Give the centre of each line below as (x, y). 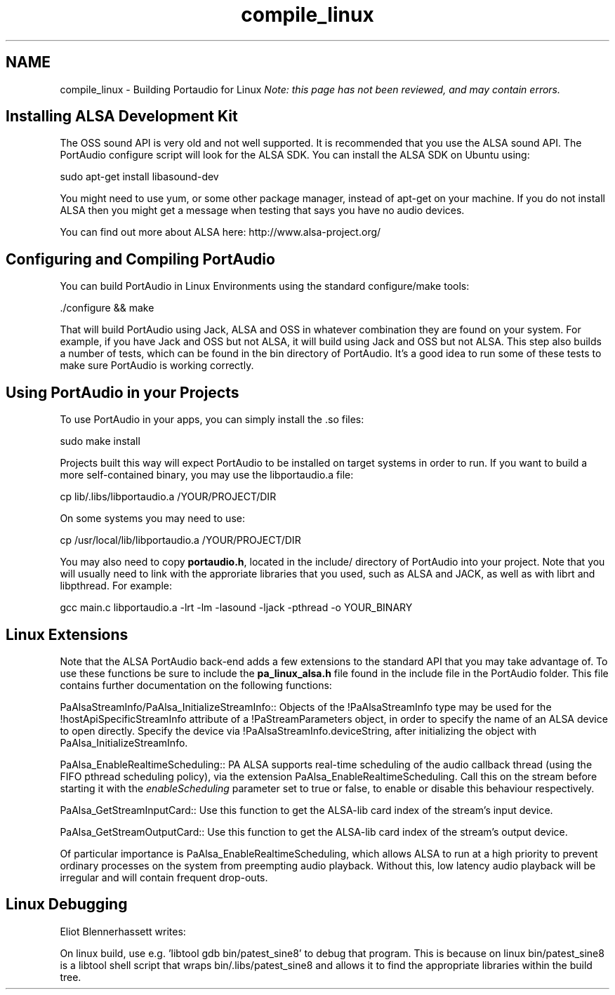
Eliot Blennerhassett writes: (123, 931)
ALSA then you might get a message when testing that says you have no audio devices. (262, 211)
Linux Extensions (67, 634)
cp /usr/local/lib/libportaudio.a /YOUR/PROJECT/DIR (180, 540)
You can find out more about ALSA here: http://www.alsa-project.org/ (220, 232)
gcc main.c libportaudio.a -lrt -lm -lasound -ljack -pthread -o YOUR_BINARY (236, 608)
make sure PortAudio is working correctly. (157, 366)
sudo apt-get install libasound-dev (139, 177)
